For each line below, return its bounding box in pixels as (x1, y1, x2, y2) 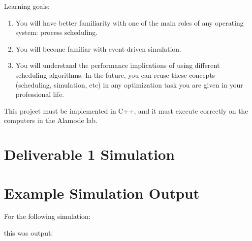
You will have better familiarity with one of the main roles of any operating (15, 17, 244, 28)
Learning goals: (4, 1, 50, 11)
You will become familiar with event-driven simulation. (15, 43, 181, 54)
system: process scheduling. (15, 27, 98, 37)
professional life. (15, 89, 64, 99)
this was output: (4, 228, 53, 238)
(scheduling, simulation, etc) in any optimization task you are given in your (15, 79, 243, 90)
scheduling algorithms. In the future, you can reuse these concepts (15, 69, 215, 80)
